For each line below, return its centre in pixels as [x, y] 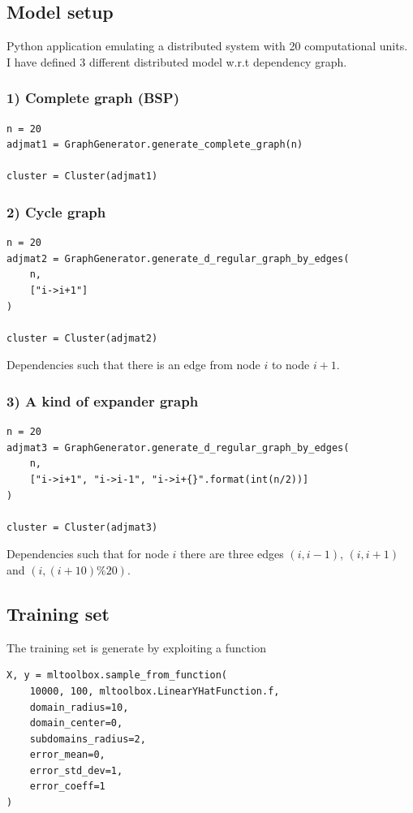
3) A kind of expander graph [103, 400]
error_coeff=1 [67, 787]
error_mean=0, [67, 755]
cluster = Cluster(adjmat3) [82, 527]
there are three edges [232, 554]
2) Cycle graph [56, 211]
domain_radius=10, [79, 707]
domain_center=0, [76, 723]
